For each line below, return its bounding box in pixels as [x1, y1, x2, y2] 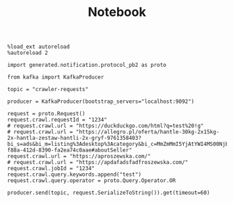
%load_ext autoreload [7, 43, 70, 51]
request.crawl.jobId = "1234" [7, 165, 95, 172]
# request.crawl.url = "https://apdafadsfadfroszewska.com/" [7, 159, 189, 166]
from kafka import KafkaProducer [7, 74, 104, 81]
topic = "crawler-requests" [7, 86, 89, 93]
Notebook [88, 4, 146, 20]
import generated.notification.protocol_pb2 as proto [7, 62, 167, 69]
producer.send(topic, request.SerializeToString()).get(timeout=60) [7, 189, 210, 197]
